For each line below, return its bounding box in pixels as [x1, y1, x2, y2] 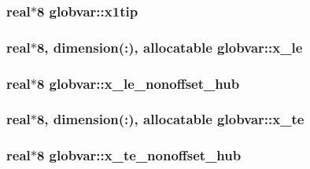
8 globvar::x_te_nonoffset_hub [36, 145, 242, 165]
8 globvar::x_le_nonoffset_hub [36, 73, 240, 93]
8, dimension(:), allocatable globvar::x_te [36, 109, 304, 129]
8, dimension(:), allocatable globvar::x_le [36, 37, 303, 57]
